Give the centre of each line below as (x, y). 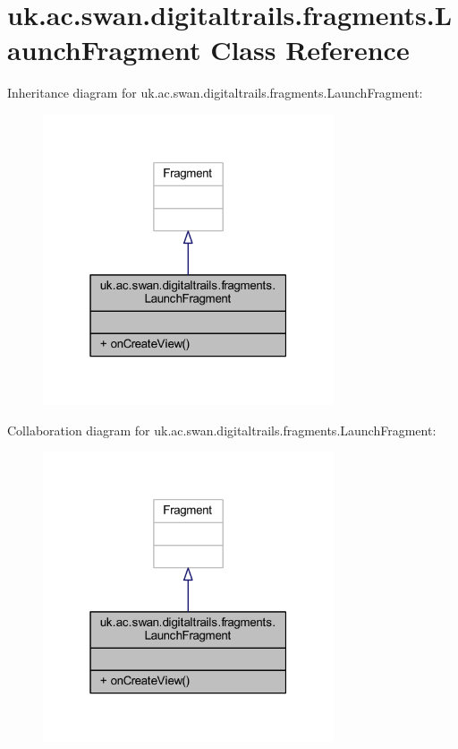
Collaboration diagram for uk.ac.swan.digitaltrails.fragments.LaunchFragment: (222, 430)
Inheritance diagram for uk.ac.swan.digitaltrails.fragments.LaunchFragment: (215, 93)
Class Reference (310, 50)
